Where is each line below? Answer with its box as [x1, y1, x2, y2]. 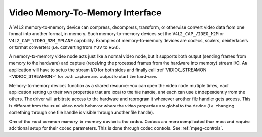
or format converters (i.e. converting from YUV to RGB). [9, 44, 120, 50]
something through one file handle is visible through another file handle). [9, 109, 155, 116]
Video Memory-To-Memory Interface [9, 7, 162, 18]
